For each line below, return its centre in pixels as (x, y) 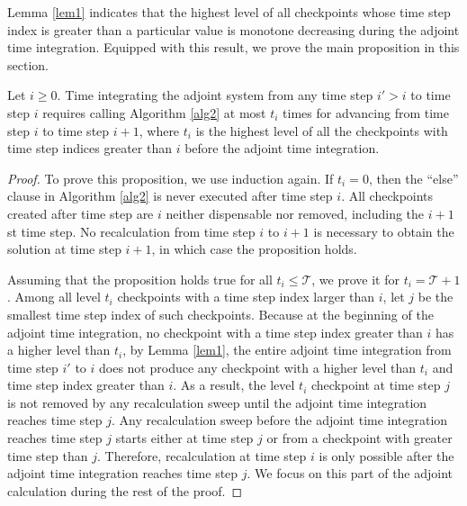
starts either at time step (184, 438)
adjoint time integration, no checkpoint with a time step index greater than (215, 332)
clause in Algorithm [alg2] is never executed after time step (170, 196)
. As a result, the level (234, 385)
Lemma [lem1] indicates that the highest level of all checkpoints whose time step (229, 12)
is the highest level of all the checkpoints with (322, 130)
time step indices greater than (90, 148)
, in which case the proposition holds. (254, 249)
